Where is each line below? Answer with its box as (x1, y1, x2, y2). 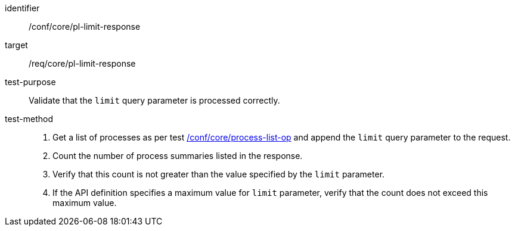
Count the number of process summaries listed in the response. (52, 151, 303, 161)
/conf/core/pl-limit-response (29, 21, 141, 32)
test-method (5, 114, 53, 124)
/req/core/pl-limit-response (29, 58, 136, 68)
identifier (5, 3, 40, 13)
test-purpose (5, 77, 56, 87)
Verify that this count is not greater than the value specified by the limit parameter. (52, 169, 385, 179)
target (5, 40, 28, 50)
